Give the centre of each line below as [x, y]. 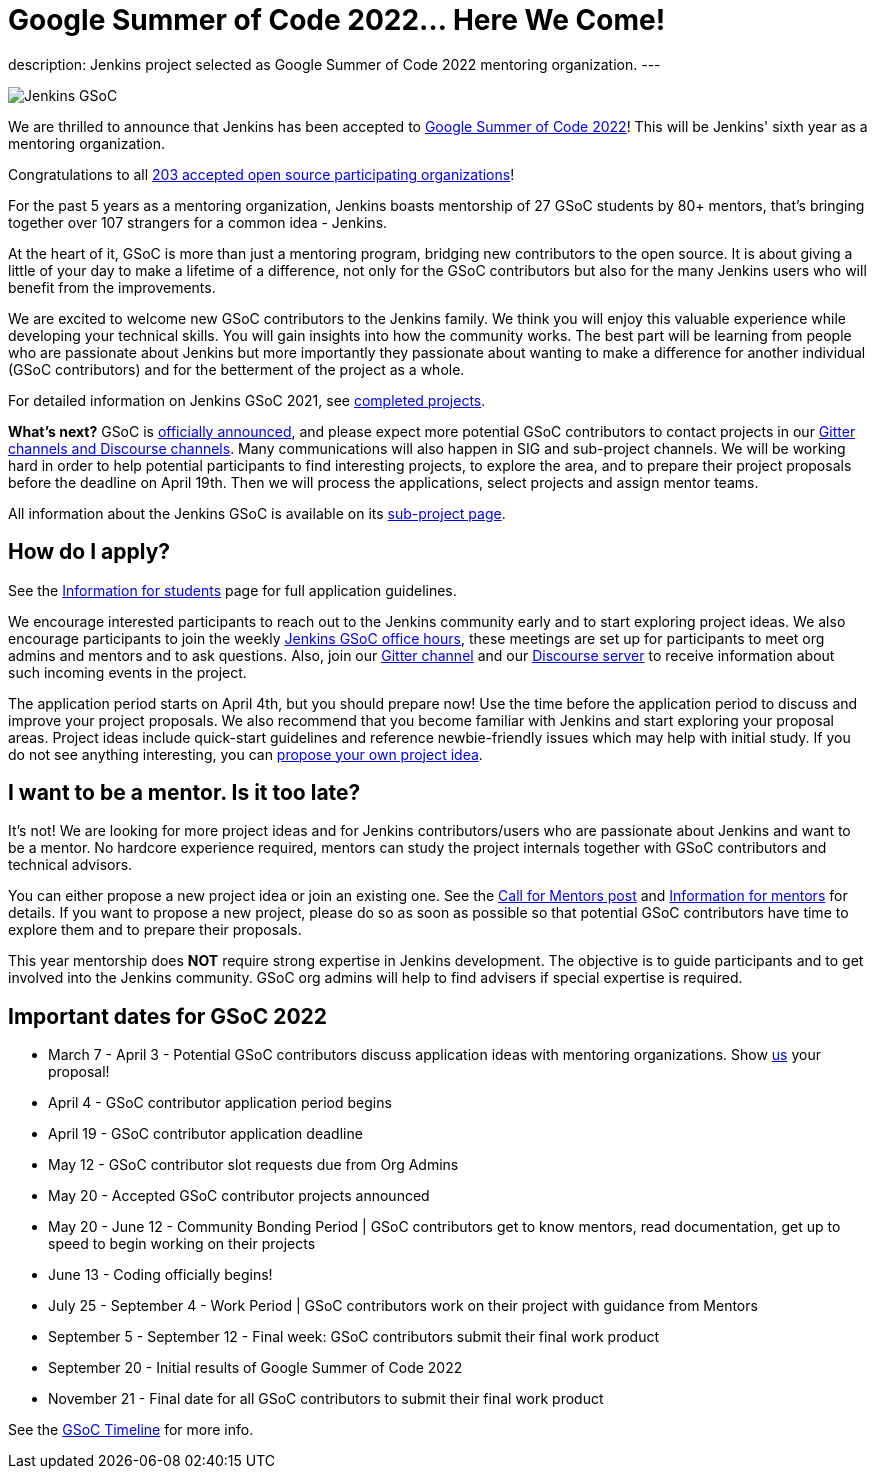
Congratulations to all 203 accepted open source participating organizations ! [261, 174]
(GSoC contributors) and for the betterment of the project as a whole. [236, 369]
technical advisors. [70, 865]
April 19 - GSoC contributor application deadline [205, 1134]
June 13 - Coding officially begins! [160, 1275]
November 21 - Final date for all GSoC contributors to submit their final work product [326, 1399]
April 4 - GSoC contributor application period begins [220, 1103]
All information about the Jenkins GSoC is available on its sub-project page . [257, 513]
